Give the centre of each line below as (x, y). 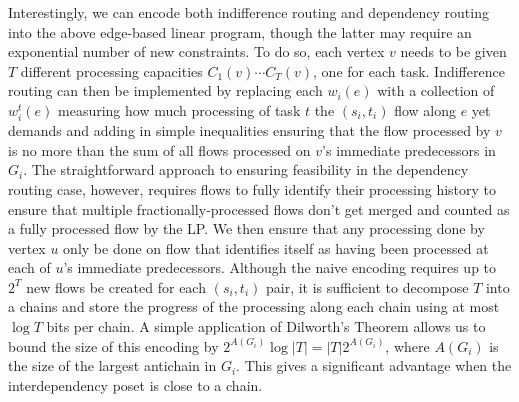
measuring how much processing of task (179, 109)
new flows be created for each (116, 286)
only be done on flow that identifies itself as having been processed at (276, 247)
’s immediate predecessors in (409, 149)
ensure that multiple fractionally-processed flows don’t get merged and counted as (259, 208)
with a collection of (436, 90)
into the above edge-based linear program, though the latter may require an (240, 31)
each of (29, 267)
